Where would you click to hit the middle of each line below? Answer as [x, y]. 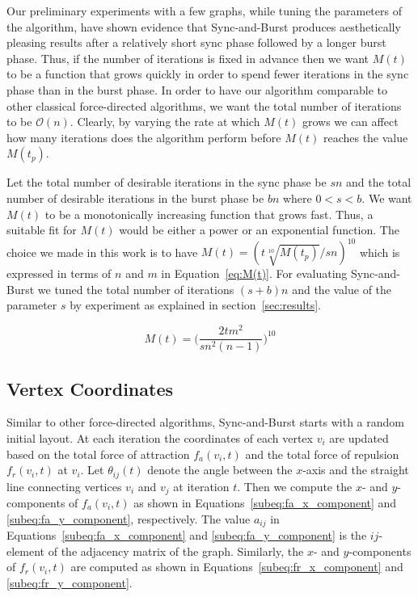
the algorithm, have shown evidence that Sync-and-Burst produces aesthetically [204, 26]
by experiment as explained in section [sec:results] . [196, 305]
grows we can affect [350, 122]
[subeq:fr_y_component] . [70, 582]
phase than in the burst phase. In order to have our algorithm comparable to [197, 89]
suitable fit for [42, 230]
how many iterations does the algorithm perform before [144, 137]
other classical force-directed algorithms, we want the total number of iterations [204, 105]
